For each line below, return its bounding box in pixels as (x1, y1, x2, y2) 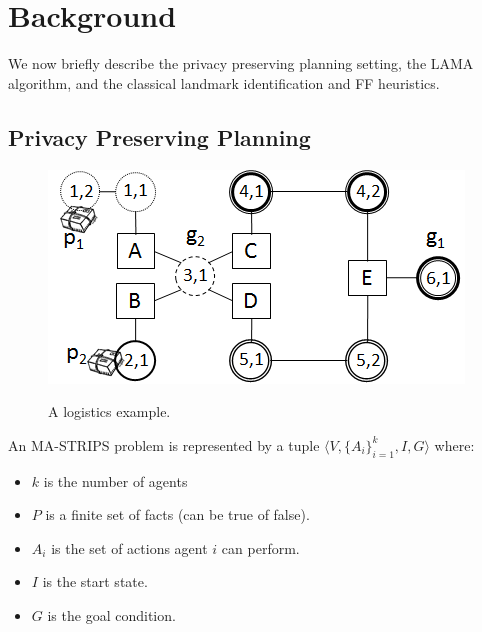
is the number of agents (43, 470, 188, 491)
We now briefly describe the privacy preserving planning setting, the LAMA (8, 53, 474, 74)
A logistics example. (48, 401, 171, 422)
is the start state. (42, 571, 148, 592)
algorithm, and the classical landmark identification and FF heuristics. (8, 72, 440, 93)
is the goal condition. (47, 604, 176, 625)
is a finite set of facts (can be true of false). (45, 504, 310, 525)
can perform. (221, 537, 300, 558)
